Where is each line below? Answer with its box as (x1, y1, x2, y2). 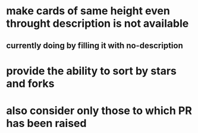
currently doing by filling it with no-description (6, 40, 183, 50)
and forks (6, 77, 55, 90)
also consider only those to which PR (6, 104, 192, 117)
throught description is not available (6, 17, 189, 30)
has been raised (6, 116, 87, 130)
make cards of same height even (6, 4, 171, 18)
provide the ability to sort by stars (6, 64, 177, 78)
